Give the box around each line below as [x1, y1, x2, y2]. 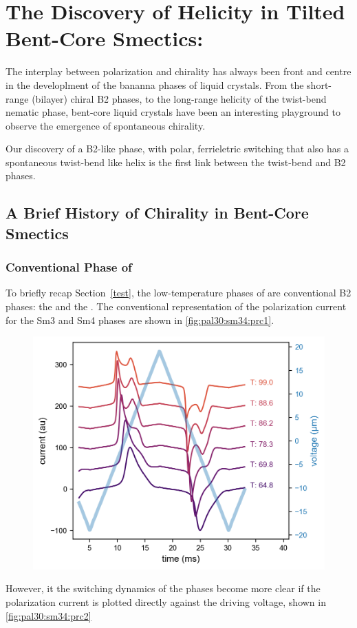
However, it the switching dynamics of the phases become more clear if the [6, 581, 321, 596]
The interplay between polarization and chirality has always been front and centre [6, 64, 351, 79]
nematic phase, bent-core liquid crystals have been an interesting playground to [6, 105, 340, 119]
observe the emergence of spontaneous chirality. [6, 118, 206, 132]
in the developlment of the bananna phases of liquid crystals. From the [6, 77, 304, 92]
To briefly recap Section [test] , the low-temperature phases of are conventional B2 [6, 285, 351, 300]
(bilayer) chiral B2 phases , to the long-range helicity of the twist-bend [32, 91, 327, 105]
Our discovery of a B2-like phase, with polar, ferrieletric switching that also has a [6, 141, 349, 156]
